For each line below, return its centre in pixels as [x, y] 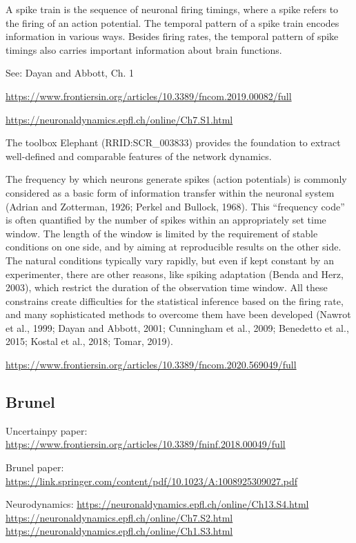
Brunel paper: [35, 467]
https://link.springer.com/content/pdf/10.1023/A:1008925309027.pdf [152, 481]
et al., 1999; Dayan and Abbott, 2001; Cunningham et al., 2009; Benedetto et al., [177, 327]
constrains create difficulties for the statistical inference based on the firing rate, [175, 300]
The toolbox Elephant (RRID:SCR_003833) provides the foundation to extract [173, 142]
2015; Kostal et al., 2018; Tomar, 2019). [89, 341]
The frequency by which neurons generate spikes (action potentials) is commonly [176, 179]
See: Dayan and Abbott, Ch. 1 [70, 73]
